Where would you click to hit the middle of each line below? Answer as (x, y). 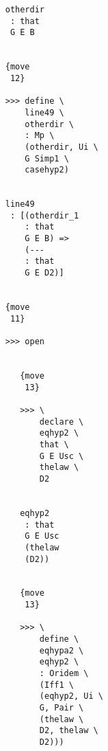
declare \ (62, 422)
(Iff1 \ (56, 685)
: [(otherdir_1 (44, 215)
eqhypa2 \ (62, 650)
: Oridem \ (64, 674)
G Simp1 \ (47, 158)
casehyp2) (47, 170)
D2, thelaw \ (69, 731)
